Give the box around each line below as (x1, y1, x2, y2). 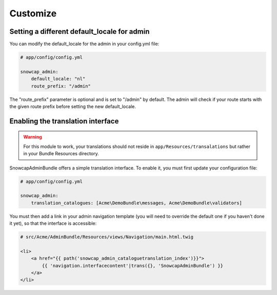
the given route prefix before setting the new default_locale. (9, 103, 136, 110)
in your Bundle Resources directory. (23, 151, 100, 157)
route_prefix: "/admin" (31, 83, 91, 89)
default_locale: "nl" (31, 76, 86, 82)
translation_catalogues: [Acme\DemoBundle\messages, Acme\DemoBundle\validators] (31, 200, 242, 206)
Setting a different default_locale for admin (9, 27, 150, 36)
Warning (23, 134, 42, 140)
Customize (9, 8, 57, 19)
